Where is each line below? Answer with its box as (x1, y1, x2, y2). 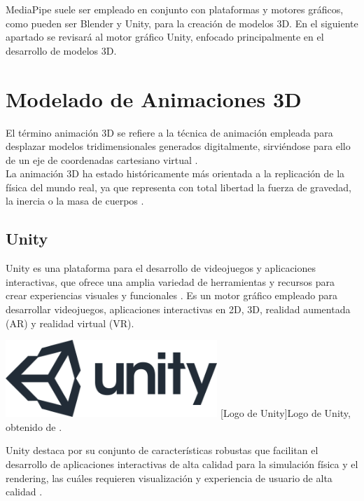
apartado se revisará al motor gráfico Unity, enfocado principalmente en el (6, 29, 324, 44)
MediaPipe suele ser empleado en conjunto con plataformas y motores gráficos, (6, 2, 344, 16)
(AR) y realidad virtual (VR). (6, 315, 134, 330)
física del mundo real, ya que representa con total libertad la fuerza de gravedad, (6, 179, 351, 194)
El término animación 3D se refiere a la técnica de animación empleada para (6, 125, 333, 139)
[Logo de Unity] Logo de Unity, (220, 406, 351, 420)
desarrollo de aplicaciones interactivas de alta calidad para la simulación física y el (6, 457, 358, 472)
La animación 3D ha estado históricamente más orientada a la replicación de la (6, 166, 345, 181)
